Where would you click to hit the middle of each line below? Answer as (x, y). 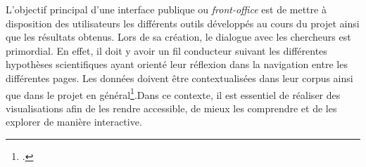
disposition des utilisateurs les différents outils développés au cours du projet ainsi (183, 23)
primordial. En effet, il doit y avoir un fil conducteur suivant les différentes (166, 50)
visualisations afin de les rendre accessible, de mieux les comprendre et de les (171, 108)
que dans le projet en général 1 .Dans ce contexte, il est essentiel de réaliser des (173, 93)
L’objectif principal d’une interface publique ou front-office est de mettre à (166, 9)
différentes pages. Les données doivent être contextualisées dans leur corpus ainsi (179, 78)
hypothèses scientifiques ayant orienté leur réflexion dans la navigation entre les (177, 64)
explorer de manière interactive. (74, 122)
